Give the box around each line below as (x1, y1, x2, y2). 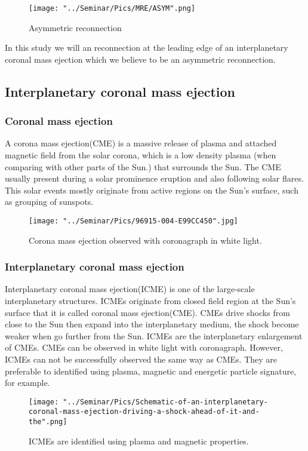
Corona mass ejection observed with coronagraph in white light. (29, 234, 262, 246)
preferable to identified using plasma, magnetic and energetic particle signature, (5, 364, 297, 377)
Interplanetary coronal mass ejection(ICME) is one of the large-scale (5, 283, 255, 295)
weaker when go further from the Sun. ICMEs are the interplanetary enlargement (5, 329, 303, 342)
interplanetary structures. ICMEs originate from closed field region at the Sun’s (5, 294, 296, 307)
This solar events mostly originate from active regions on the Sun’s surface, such (5, 183, 298, 196)
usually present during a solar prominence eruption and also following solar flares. (5, 172, 304, 185)
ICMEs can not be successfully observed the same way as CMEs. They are (5, 353, 278, 366)
